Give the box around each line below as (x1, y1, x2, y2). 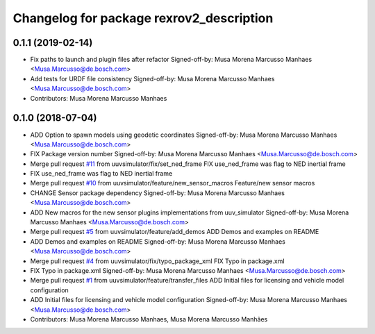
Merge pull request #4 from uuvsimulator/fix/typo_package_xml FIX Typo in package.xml (30, 257, 285, 265)
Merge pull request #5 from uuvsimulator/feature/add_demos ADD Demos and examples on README (30, 228, 319, 236)
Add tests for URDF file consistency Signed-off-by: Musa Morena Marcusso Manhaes (30, 74, 275, 83)
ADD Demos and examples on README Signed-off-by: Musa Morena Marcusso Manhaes (30, 237, 286, 246)
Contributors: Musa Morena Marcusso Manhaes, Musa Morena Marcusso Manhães (30, 315, 268, 323)
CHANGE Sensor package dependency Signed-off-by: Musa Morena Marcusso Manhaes (30, 188, 285, 197)
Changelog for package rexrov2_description (12, 10, 274, 26)
